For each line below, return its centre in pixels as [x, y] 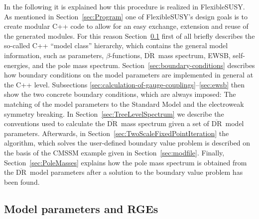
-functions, [126, 55]
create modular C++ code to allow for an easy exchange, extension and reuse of [126, 26]
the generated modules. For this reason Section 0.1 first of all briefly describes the [129, 36]
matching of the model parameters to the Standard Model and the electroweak [124, 104]
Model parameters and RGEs [81, 208]
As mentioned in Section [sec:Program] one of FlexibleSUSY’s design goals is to [126, 16]
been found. [22, 182]
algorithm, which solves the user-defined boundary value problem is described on [127, 143]
